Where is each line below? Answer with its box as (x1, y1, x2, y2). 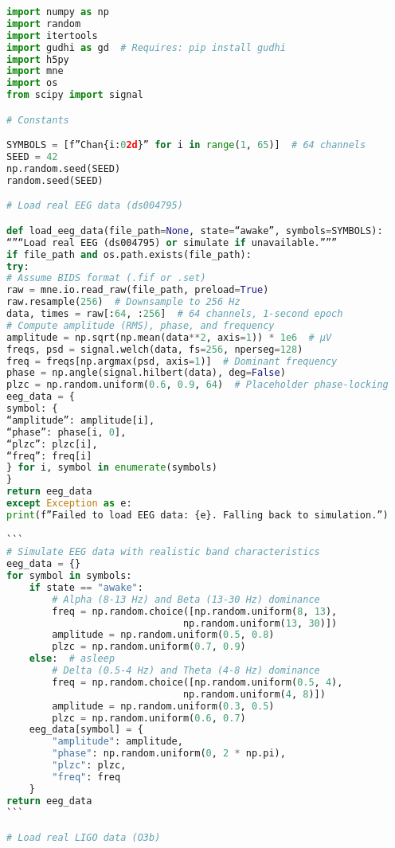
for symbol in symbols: (6, 570, 132, 582)
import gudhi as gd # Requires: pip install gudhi (6, 41, 286, 53)
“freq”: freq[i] (6, 450, 92, 462)
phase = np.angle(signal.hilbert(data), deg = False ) (6, 367, 286, 379)
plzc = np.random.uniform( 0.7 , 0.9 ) (52, 641, 246, 653)
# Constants (6, 114, 69, 126)
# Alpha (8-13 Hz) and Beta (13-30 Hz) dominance (52, 593, 320, 605)
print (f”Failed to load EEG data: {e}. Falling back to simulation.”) (6, 509, 389, 521)
